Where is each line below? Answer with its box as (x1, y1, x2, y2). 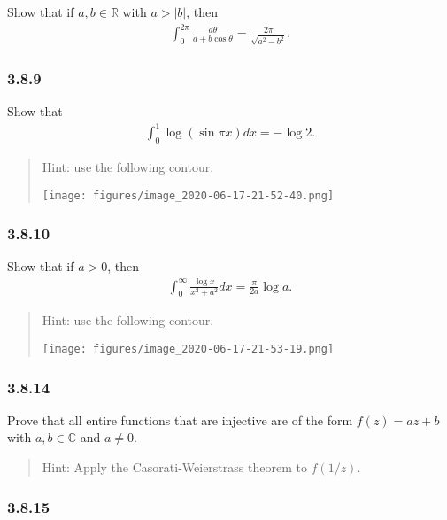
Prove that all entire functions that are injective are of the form (7, 410, 353, 429)
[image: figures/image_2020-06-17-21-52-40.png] (42, 189, 335, 202)
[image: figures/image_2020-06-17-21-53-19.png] (42, 342, 335, 355)
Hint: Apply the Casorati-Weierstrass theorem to (42, 458, 307, 477)
